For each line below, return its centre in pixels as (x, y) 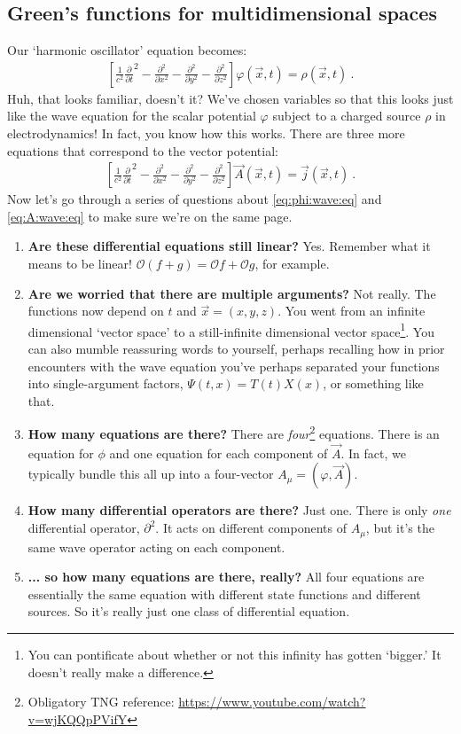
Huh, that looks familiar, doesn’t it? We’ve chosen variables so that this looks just (230, 98)
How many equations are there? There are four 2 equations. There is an (234, 433)
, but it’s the (400, 528)
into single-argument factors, (105, 383)
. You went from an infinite (352, 311)
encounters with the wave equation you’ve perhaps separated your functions (234, 366)
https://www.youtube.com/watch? (272, 702)
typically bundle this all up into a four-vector (151, 474)
